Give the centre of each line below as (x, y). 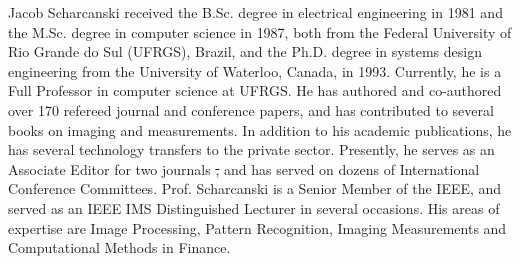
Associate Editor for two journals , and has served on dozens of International (244, 168)
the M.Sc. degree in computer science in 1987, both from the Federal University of (260, 31)
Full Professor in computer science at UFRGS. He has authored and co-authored (255, 90)
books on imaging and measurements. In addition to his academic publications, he (260, 129)
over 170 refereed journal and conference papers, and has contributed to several (251, 109)
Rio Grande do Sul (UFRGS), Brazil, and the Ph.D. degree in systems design (245, 51)
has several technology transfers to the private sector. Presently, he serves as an (251, 149)
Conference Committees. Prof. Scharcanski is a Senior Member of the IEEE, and (255, 188)
